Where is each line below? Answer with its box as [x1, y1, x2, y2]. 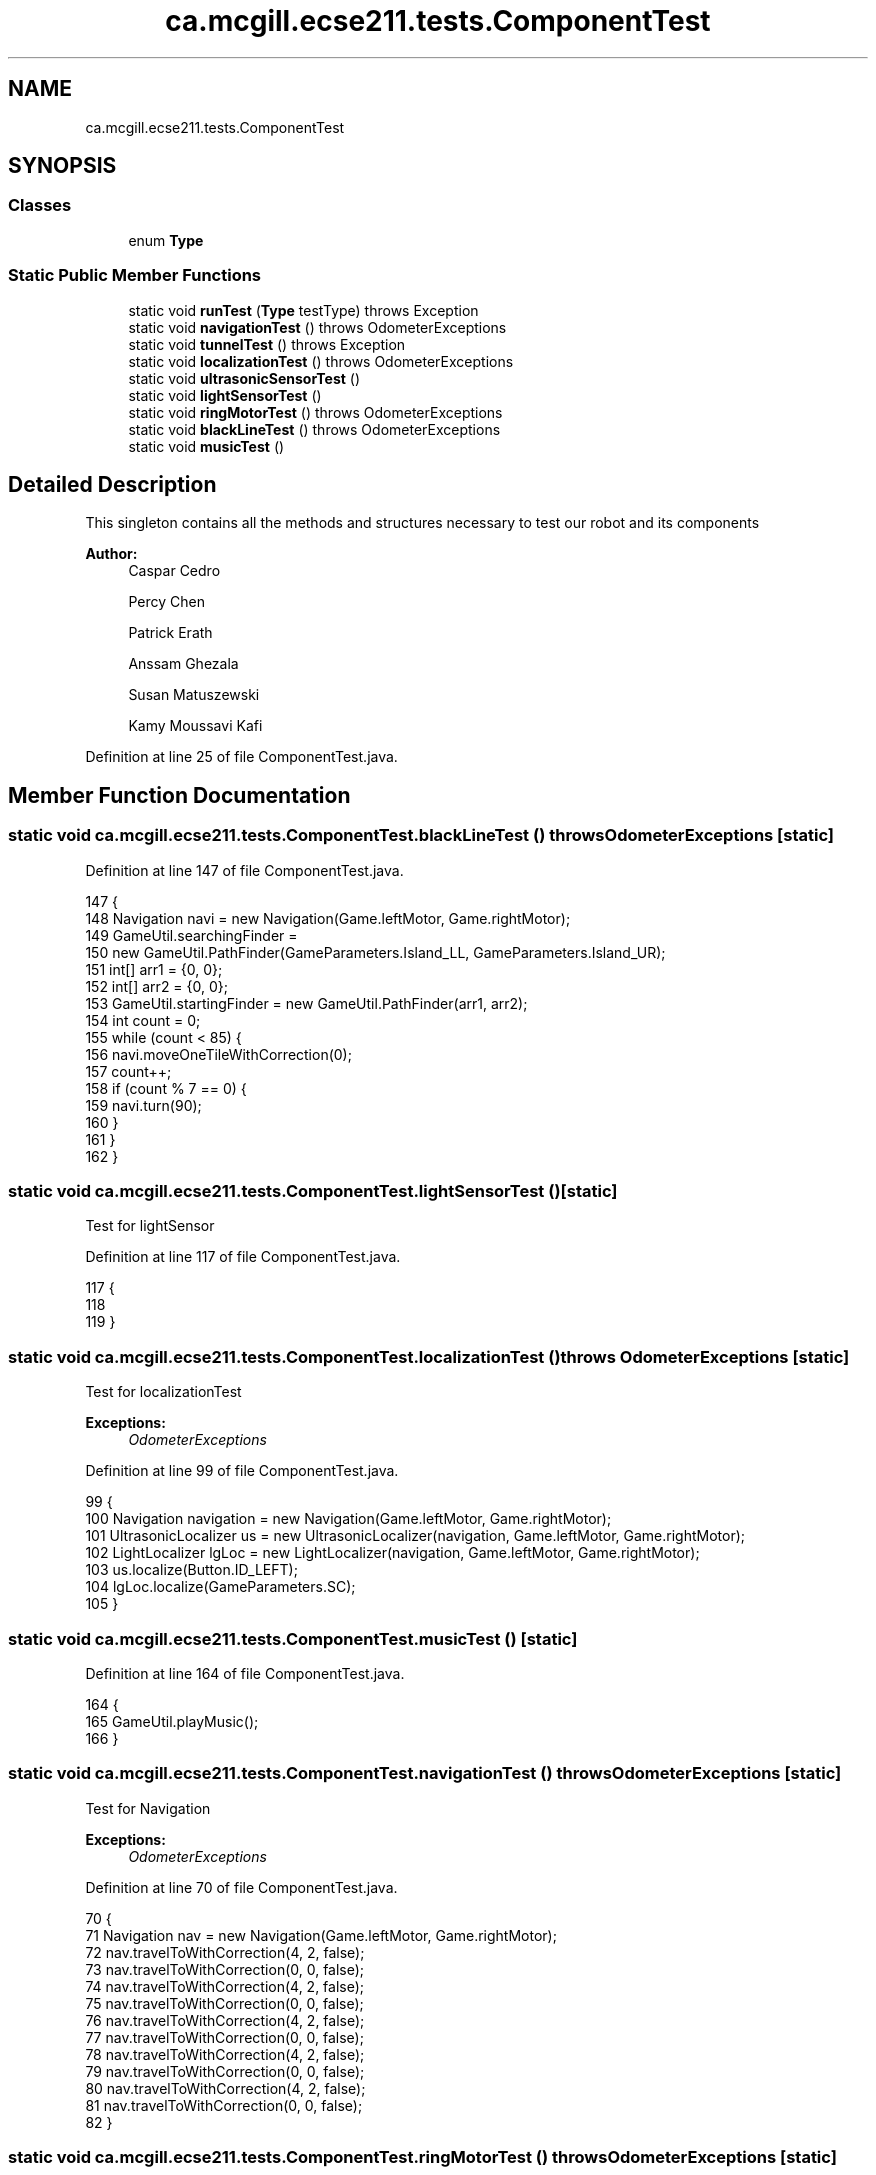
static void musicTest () [128, 437, 285, 455]
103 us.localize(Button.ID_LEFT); [85, 1561, 298, 1579]
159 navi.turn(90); [85, 1096, 202, 1114]
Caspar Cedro [128, 562, 221, 580]
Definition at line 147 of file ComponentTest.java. [85, 861, 404, 879]
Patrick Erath [128, 624, 213, 642]
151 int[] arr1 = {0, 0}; [85, 960, 223, 978]
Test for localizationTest [85, 1383, 242, 1401]
